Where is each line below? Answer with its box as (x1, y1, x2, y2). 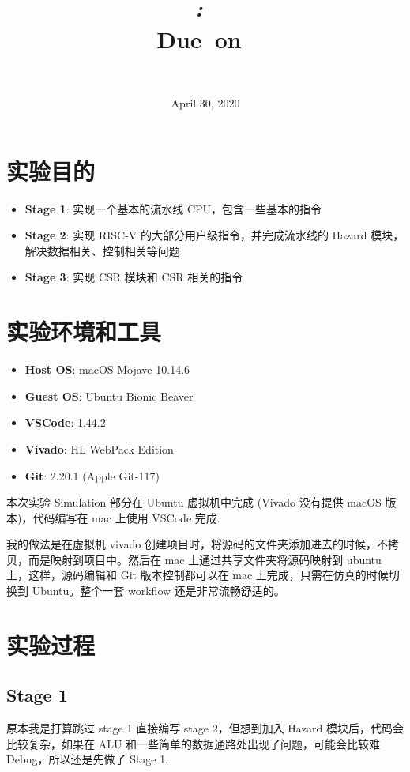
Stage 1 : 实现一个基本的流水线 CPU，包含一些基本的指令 (24, 200, 322, 217)
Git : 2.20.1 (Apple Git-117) (24, 467, 160, 484)
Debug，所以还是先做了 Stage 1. (6, 751, 169, 767)
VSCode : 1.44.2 (24, 414, 106, 431)
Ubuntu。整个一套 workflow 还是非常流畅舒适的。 (32, 582, 285, 599)
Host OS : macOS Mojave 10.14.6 (24, 361, 190, 378)
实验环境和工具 (6, 315, 162, 348)
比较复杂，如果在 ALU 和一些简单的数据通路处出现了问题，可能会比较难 (6, 735, 381, 751)
